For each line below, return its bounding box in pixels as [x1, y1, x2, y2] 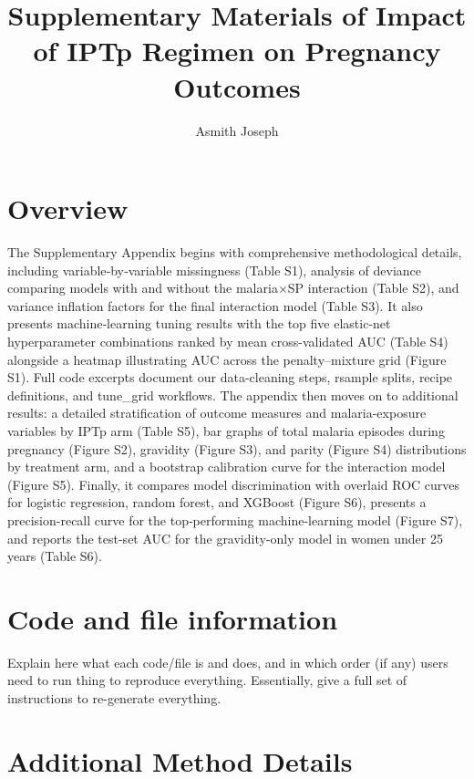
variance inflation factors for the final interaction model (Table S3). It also [7, 296, 423, 315]
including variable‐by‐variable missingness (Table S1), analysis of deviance [7, 260, 422, 279]
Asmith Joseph [195, 120, 279, 140]
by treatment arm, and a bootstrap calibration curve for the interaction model [7, 457, 446, 476]
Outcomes [173, 68, 301, 105]
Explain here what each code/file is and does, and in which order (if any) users [7, 652, 448, 671]
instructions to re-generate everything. [7, 689, 222, 708]
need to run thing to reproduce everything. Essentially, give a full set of [7, 670, 407, 690]
